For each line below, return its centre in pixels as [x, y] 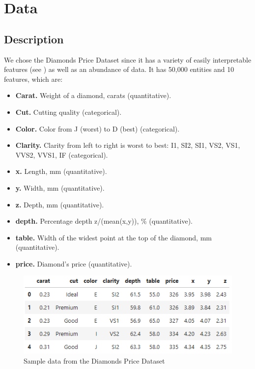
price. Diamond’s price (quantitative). [74, 263]
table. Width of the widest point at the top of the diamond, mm [113, 237]
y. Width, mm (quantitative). [60, 187]
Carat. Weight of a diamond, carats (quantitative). [93, 95]
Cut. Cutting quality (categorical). [69, 112]
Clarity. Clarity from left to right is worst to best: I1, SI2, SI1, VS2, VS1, [128, 145]
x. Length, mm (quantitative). [61, 171]
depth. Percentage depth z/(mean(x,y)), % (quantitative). [104, 221]
